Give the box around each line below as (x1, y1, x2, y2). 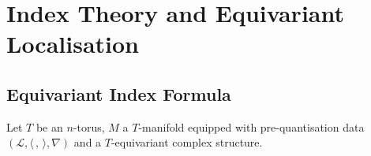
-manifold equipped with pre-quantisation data (138, 118, 365, 135)
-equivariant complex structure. (111, 134, 263, 150)
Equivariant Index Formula (6, 81, 231, 106)
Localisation (6, 28, 140, 60)
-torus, (73, 118, 105, 135)
